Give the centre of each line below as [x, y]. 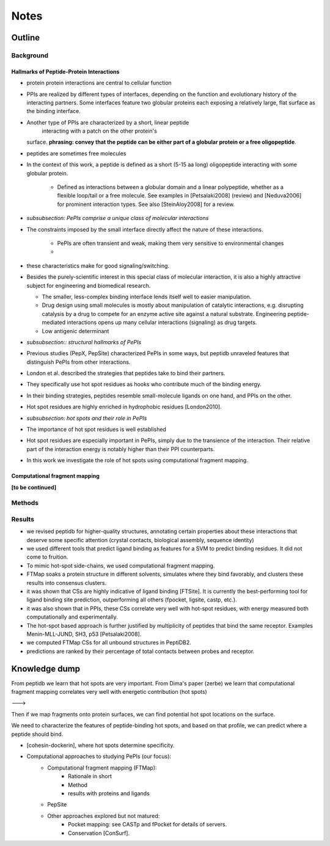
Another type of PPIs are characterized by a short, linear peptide [108, 122]
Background [30, 55]
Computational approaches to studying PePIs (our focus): [99, 756]
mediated [54, 322]
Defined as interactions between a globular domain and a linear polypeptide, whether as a [170, 187]
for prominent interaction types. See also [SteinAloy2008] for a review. [146, 204]
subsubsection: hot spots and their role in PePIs [87, 418]
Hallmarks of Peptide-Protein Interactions [65, 72]
